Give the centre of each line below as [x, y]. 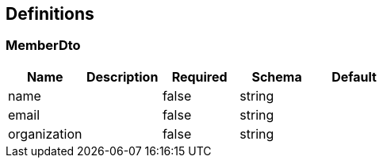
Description [122, 76]
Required [199, 76]
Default [354, 76]
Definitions [50, 14]
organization [45, 133]
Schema [277, 76]
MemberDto [43, 46]
